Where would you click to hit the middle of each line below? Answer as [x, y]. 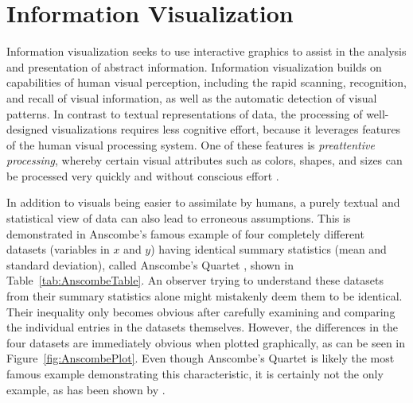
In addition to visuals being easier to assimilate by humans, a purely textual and [203, 202]
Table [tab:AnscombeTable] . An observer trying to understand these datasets [195, 280]
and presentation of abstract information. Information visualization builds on [194, 66]
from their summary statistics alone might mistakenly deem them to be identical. [205, 296]
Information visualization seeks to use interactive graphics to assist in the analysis [206, 51]
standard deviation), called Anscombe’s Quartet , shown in [150, 264]
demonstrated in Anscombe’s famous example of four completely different [185, 233]
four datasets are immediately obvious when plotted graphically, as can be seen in [206, 342]
